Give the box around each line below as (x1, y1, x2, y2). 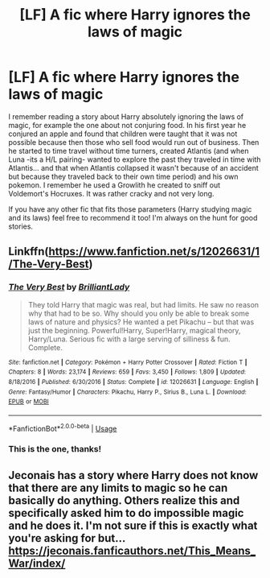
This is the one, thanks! (8, 444, 102, 455)
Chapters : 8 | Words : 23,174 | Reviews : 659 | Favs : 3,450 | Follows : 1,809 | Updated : (8, 368, 247, 376)
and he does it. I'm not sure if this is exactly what (8, 518, 258, 532)
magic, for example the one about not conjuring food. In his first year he (8, 120, 247, 130)
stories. (8, 221, 34, 231)
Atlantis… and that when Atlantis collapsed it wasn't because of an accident (8, 163, 259, 172)
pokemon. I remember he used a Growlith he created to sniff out (8, 180, 221, 190)
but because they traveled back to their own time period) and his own (8, 171, 239, 181)
